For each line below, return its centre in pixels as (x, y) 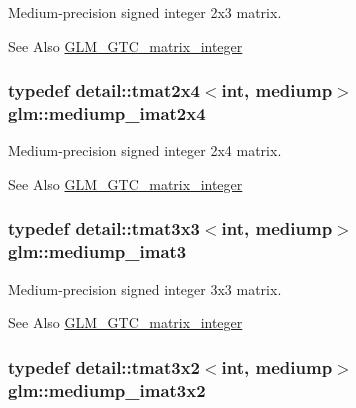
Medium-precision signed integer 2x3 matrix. (145, 12)
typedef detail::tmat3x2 (104, 366)
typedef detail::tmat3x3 (104, 228)
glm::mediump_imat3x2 (107, 389)
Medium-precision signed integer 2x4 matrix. (145, 150)
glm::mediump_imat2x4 (107, 113)
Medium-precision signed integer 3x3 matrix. (145, 288)
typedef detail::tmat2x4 (104, 90)
